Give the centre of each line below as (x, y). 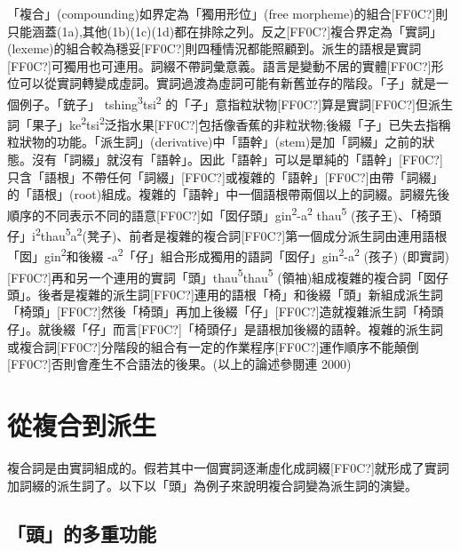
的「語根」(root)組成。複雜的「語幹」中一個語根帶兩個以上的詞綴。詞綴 (216, 194)
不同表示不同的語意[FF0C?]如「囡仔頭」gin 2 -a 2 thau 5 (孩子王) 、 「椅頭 (242, 213)
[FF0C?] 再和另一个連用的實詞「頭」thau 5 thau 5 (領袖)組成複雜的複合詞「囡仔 (228, 275)
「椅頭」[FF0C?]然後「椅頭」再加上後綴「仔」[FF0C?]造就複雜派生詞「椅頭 (226, 311)
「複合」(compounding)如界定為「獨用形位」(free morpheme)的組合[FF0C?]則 (228, 13)
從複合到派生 (82, 425)
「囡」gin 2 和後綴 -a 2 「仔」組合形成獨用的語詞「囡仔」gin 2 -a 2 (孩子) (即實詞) (228, 255)
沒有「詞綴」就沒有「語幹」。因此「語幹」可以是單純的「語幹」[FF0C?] (237, 160)
